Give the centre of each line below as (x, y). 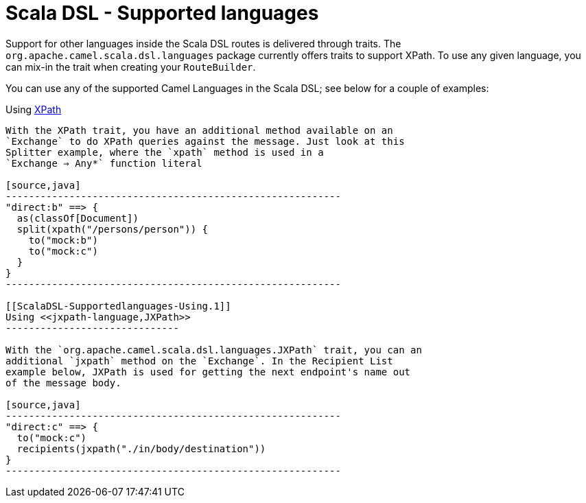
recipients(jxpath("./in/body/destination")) (141, 448)
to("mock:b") (63, 240)
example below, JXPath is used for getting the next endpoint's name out (208, 372)
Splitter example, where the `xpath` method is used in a (165, 152)
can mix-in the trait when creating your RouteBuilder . (131, 67)
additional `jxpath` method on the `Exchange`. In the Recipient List (199, 361)
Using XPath (34, 109)
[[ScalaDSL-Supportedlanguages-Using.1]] (118, 306)
